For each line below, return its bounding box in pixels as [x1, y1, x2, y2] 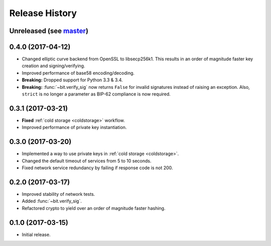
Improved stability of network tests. [22, 191, 95, 197]
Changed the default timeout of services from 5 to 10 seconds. [22, 158, 152, 164]
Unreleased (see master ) [9, 27, 89, 35]
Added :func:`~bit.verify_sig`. [22, 198, 82, 204]
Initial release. [22, 231, 51, 237]
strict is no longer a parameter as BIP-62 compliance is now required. [22, 91, 171, 97]
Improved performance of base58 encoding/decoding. [22, 70, 135, 76]
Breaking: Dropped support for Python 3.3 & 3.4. [22, 77, 123, 83]
